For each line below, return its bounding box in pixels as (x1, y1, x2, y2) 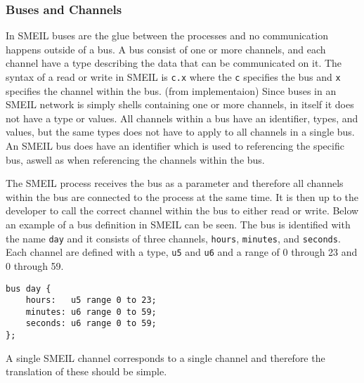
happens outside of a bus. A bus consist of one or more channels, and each (6, 41, 326, 56)
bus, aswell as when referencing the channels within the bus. (6, 152, 265, 167)
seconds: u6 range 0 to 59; (25, 318, 157, 329)
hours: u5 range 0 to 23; (25, 295, 157, 306)
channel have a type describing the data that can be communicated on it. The (6, 56, 342, 70)
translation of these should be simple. (6, 364, 167, 379)
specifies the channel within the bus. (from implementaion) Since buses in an (6, 83, 337, 98)
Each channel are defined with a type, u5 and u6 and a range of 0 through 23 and (6, 245, 358, 259)
